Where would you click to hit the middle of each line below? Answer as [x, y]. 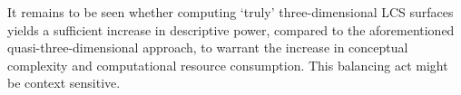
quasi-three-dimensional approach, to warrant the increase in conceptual [208, 47]
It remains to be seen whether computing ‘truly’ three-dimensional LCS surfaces [230, 12]
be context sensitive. [64, 83]
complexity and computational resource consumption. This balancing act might [228, 65]
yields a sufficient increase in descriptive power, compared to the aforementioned [231, 29]
